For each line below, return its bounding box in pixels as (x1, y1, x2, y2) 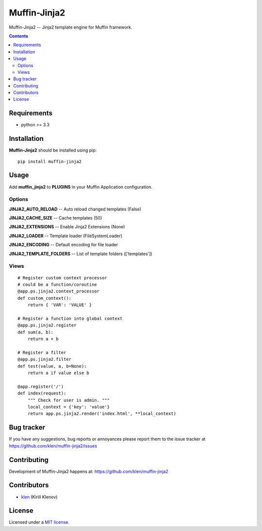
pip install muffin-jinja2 (17, 158, 82, 164)
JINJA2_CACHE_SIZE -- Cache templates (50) (9, 215, 102, 221)
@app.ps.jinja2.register (17, 323, 77, 328)
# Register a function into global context (17, 316, 123, 321)
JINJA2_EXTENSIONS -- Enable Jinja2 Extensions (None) (9, 224, 125, 230)
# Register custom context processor (17, 275, 108, 280)
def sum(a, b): (17, 329, 54, 335)
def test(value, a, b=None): (17, 363, 87, 369)
